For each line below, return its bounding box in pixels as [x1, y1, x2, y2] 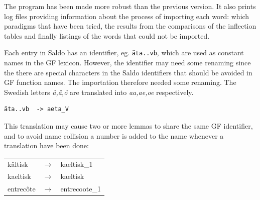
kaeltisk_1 [60, 158, 93, 169]
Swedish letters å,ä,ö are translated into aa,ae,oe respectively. [4, 86, 194, 97]
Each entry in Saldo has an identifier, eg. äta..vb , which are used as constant [4, 47, 244, 58]
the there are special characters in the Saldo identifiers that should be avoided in [4, 67, 252, 77]
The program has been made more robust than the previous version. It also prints [4, 1, 256, 11]
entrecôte [8, 183, 36, 194]
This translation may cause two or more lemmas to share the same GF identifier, [4, 121, 253, 131]
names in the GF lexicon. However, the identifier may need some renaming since [4, 57, 251, 68]
